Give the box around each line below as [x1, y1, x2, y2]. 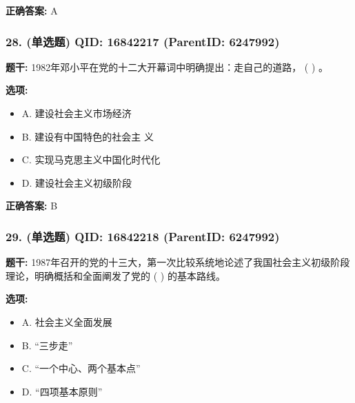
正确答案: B [6, 198, 58, 213]
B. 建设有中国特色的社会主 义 [21, 129, 154, 143]
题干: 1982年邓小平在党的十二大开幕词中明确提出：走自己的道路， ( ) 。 [6, 59, 329, 74]
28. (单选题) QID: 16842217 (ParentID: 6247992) [6, 32, 280, 50]
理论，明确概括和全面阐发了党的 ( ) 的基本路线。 [6, 268, 225, 282]
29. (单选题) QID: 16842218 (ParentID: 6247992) [6, 227, 280, 245]
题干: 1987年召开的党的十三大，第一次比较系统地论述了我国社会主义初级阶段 [6, 255, 350, 269]
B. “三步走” [21, 338, 73, 352]
